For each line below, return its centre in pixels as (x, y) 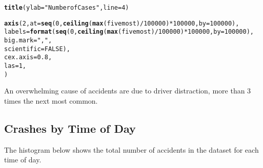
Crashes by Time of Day (70, 128)
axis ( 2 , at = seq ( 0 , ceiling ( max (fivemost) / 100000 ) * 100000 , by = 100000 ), (122, 23)
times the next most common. (51, 100)
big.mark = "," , (28, 40)
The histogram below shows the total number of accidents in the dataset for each (131, 149)
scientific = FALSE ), (37, 49)
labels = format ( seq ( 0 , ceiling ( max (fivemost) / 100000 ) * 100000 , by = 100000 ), (129, 32)
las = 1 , (15, 66)
